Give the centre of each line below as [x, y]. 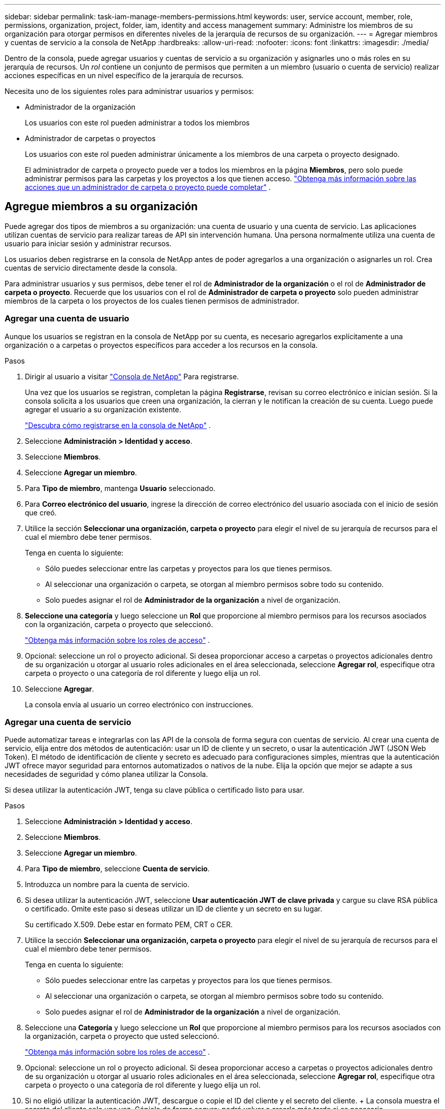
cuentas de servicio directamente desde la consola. [91, 268]
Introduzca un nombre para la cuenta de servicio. [107, 885]
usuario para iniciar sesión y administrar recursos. [88, 243]
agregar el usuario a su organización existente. [103, 409]
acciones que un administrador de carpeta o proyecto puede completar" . [148, 187]
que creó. [41, 512]
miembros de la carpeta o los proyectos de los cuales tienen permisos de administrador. [152, 301]
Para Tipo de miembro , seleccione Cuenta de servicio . [117, 869]
